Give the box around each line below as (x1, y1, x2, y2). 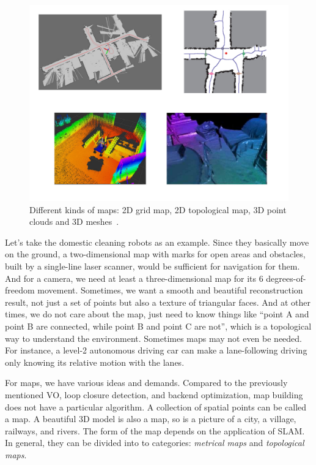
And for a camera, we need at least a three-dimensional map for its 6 (5, 271, 263, 284)
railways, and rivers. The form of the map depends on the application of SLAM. (5, 424, 305, 437)
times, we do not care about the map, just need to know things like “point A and (5, 308, 309, 320)
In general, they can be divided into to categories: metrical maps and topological (5, 436, 304, 449)
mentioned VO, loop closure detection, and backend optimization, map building (5, 388, 303, 401)
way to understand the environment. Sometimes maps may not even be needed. (5, 331, 302, 344)
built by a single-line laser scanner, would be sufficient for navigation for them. (5, 260, 300, 273)
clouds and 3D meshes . (29, 215, 119, 228)
